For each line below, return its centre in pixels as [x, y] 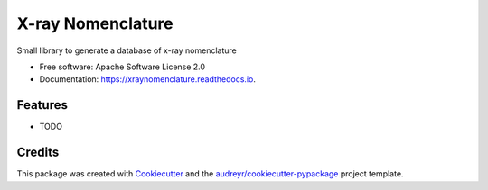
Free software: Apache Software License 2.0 [122, 67]
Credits [38, 153]
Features [42, 105]
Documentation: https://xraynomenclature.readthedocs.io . [148, 79]
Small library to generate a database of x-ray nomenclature [127, 50]
